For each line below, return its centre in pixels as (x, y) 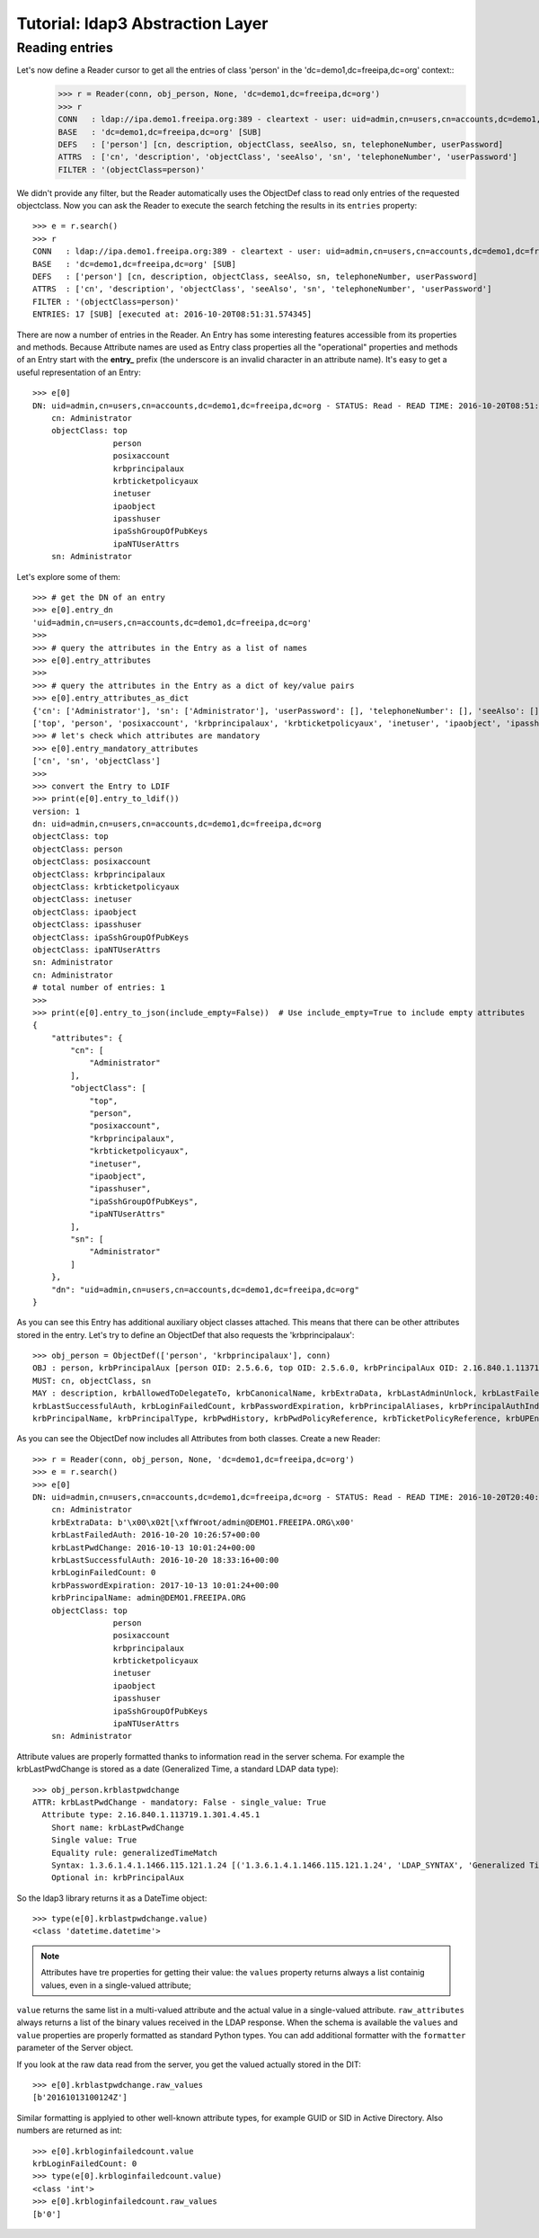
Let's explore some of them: (69, 576)
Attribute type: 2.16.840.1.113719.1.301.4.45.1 (151, 1815)
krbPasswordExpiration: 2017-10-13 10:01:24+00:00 (165, 1585)
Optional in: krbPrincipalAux (117, 1878)
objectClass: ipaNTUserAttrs (97, 950)
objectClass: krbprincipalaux (99, 874)
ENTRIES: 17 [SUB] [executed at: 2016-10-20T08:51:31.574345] (172, 314)
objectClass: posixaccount (92, 862)
